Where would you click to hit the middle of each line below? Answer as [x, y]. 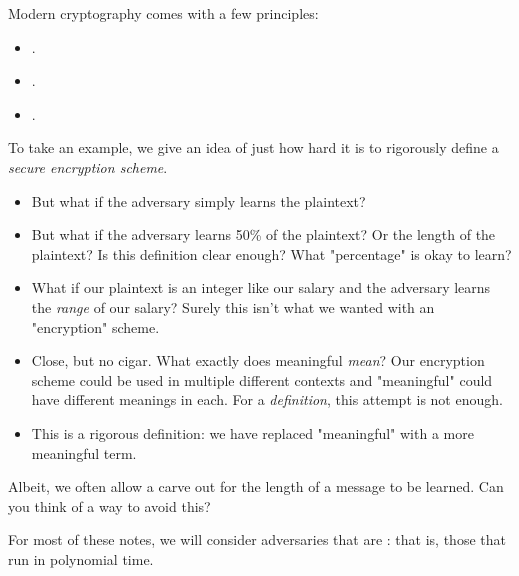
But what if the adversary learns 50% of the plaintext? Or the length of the [263, 234]
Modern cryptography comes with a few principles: [163, 13]
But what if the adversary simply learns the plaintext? [198, 200]
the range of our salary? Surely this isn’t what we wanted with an [233, 306]
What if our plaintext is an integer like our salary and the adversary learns [261, 287]
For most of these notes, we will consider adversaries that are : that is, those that [257, 539]
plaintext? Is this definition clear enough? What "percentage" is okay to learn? [271, 253]
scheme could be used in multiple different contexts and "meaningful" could [262, 379]
